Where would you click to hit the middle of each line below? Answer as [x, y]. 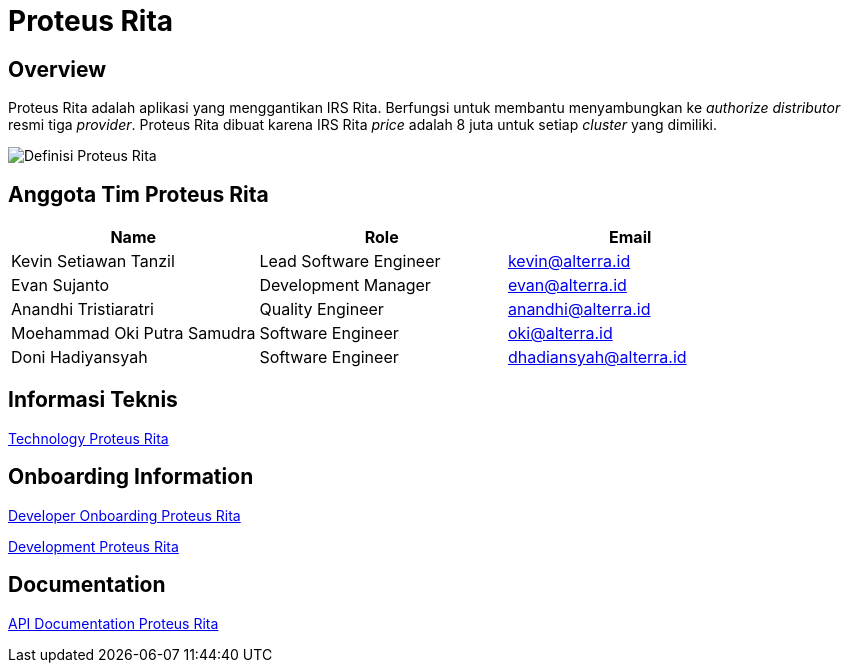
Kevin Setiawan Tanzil [93, 261]
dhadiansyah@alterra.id [597, 357]
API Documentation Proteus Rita [113, 623]
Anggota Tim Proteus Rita [138, 194]
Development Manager [345, 285]
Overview [57, 69]
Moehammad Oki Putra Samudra [133, 333]
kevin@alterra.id [569, 261]
